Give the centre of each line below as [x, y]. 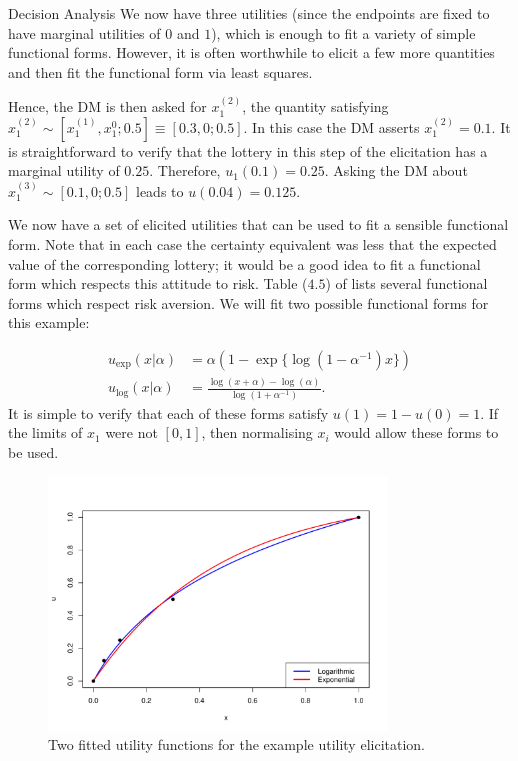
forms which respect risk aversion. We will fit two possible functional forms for [248, 302]
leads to [160, 190]
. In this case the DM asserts [331, 126]
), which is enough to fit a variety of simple [343, 32]
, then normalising [257, 432]
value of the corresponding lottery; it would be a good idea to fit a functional [244, 263]
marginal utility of [64, 170]
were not [131, 432]
